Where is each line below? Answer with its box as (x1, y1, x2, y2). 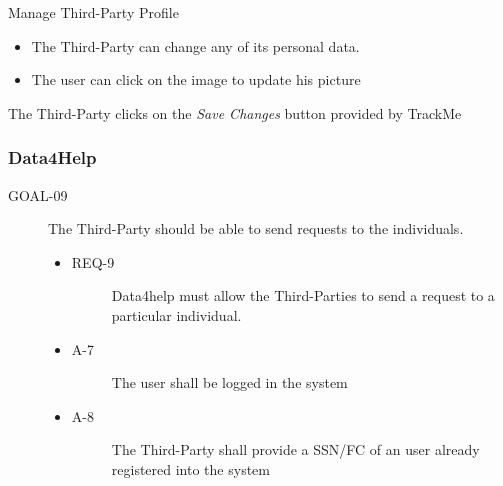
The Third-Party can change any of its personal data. (31, 35, 360, 56)
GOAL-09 (8, 184, 68, 205)
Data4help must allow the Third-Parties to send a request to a (111, 285, 495, 306)
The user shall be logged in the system (111, 372, 348, 393)
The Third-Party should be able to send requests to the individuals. (48, 218, 464, 239)
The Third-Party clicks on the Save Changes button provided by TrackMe (8, 102, 462, 123)
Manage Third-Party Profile (8, 2, 179, 22)
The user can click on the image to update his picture (31, 69, 361, 90)
